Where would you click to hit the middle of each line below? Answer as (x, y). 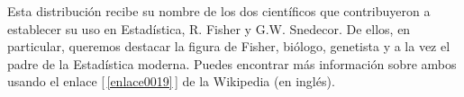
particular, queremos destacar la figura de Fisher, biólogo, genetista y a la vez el (229, 46)
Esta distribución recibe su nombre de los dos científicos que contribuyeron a (219, 11)
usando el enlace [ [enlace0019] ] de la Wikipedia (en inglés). (171, 81)
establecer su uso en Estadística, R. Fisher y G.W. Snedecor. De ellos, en (209, 28)
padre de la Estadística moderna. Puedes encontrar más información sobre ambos (232, 63)
